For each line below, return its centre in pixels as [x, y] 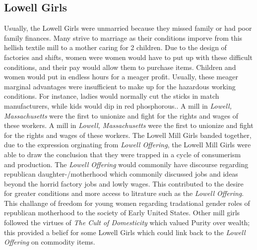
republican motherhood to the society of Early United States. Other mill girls [122, 213]
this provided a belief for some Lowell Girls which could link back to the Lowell [125, 232]
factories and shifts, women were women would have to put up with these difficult [128, 57]
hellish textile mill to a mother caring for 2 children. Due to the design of [115, 47]
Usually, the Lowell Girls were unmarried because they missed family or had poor [128, 28]
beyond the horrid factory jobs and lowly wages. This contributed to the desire [124, 183]
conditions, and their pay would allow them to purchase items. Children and [120, 67]
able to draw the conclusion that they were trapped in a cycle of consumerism [123, 154]
